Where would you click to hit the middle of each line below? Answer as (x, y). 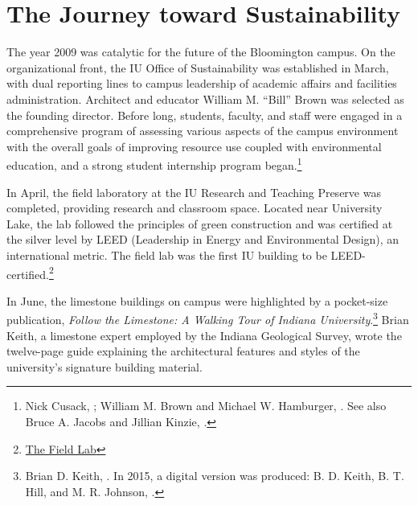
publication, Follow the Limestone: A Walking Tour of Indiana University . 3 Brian (208, 318)
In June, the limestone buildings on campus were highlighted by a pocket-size (197, 300)
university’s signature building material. (104, 366)
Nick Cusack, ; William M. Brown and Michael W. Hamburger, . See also (206, 406)
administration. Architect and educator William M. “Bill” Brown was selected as (205, 99)
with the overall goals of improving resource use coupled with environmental (194, 146)
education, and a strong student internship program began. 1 (154, 164)
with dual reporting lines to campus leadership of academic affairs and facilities (202, 83)
